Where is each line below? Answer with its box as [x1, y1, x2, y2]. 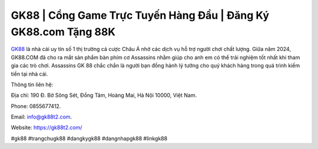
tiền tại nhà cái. [11, 70, 48, 77]
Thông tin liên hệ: [11, 81, 54, 88]
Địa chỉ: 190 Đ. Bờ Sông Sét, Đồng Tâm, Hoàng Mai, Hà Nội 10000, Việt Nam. [11, 92, 197, 99]
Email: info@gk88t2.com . [11, 113, 72, 120]
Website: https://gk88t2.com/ [11, 124, 82, 131]
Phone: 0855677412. [11, 103, 61, 110]
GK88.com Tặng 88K [11, 25, 116, 38]
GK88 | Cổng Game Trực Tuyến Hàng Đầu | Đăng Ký [11, 9, 269, 22]
